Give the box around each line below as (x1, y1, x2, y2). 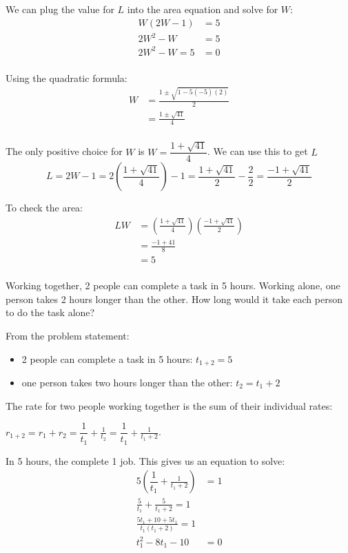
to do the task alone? (6, 305, 95, 320)
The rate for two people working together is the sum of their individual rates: (6, 398, 333, 413)
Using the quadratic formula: (6, 70, 127, 85)
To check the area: (6, 200, 83, 215)
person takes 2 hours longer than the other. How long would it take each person (6, 291, 342, 306)
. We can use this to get (207, 144, 308, 158)
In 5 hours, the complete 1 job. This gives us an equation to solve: (6, 453, 285, 468)
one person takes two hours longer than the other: (21, 375, 233, 389)
